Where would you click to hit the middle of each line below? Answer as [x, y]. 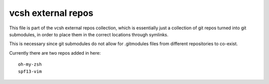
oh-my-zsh [30, 64]
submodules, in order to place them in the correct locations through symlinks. [89, 34]
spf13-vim [30, 71]
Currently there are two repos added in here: [55, 53]
